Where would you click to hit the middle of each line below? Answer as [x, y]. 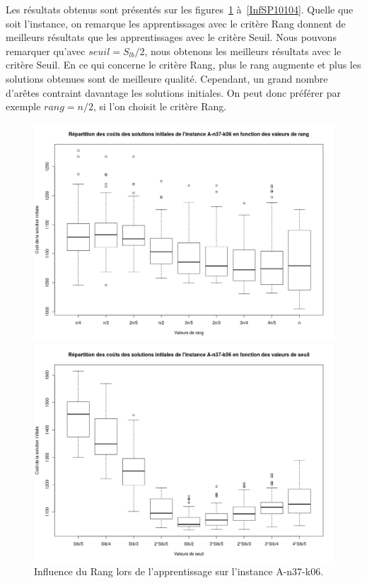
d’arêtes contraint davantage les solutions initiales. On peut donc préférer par [173, 92]
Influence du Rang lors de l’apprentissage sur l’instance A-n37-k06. [179, 571]
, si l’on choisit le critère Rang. [160, 106]
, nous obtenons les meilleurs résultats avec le [243, 51]
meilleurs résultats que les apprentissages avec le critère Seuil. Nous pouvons [171, 37]
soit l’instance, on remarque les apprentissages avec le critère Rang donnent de [176, 23]
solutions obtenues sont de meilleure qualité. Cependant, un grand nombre [167, 78]
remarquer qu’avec [46, 51]
